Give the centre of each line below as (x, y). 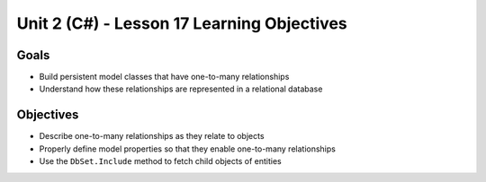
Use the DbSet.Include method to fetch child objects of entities (161, 161)
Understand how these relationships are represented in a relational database (181, 89)
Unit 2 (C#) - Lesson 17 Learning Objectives (182, 23)
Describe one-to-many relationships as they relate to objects (152, 136)
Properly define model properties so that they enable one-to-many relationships (188, 149)
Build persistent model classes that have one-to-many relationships (164, 77)
